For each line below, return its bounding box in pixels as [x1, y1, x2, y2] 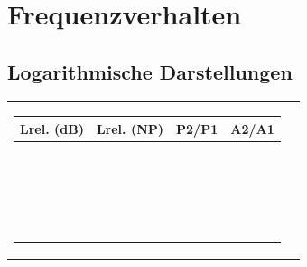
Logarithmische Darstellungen [7, 57, 293, 85]
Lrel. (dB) [20, 119, 84, 138]
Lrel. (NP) [96, 119, 164, 138]
